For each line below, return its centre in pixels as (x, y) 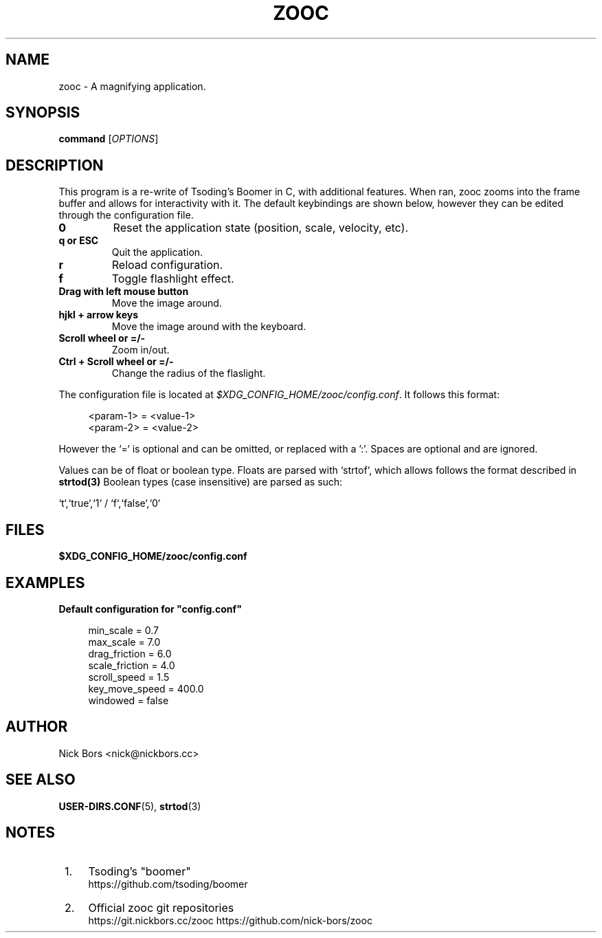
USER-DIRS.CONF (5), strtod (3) (130, 806)
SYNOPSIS (43, 113)
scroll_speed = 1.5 (129, 677)
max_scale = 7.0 (124, 642)
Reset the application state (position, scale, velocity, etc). (260, 228)
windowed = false (129, 700)
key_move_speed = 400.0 (146, 688)
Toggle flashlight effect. (173, 279)
